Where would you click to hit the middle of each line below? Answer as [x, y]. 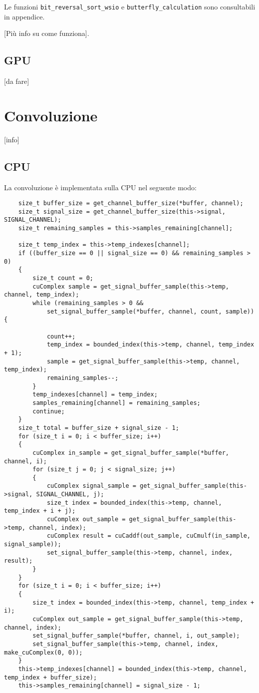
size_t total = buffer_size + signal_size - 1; [99, 428]
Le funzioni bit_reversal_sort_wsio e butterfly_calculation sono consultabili [130, 6]
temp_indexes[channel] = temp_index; [95, 395]
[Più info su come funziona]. [47, 33]
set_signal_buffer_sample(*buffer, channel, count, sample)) [150, 311]
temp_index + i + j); [40, 511]
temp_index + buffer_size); [51, 677]
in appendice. [24, 16]
